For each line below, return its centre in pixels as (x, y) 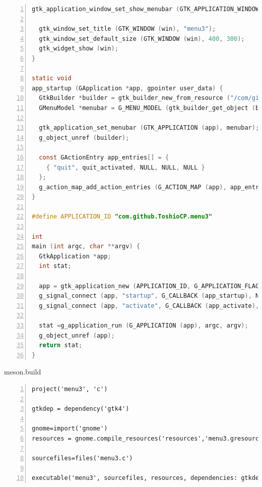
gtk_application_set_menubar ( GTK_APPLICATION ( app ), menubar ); (149, 128)
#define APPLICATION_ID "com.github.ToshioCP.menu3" (122, 217)
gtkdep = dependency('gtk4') (81, 409)
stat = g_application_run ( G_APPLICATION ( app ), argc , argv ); (144, 326)
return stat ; (61, 345)
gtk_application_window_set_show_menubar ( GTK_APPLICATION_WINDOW (146, 9)
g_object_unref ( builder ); (84, 138)
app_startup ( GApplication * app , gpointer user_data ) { (127, 88)
